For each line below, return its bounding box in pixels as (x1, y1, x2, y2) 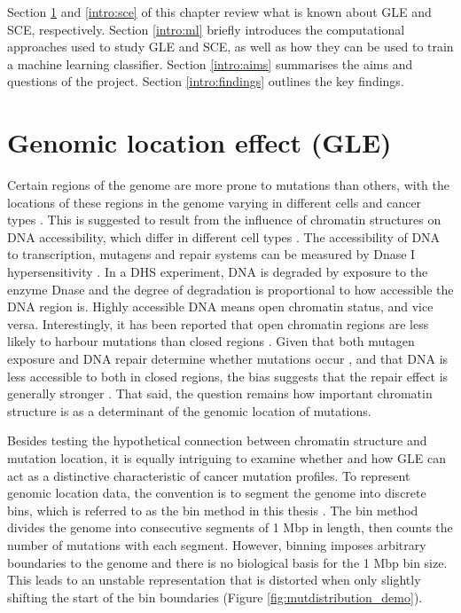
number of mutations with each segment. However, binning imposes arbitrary (7, 535, 426, 554)
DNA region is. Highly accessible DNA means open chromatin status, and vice (7, 297, 434, 316)
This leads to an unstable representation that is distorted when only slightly (7, 570, 421, 589)
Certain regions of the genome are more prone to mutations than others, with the (7, 176, 449, 194)
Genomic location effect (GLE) (7, 124, 392, 161)
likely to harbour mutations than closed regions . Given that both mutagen (7, 332, 415, 350)
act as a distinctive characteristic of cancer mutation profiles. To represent (7, 466, 410, 484)
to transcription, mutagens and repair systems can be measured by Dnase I (7, 245, 416, 263)
